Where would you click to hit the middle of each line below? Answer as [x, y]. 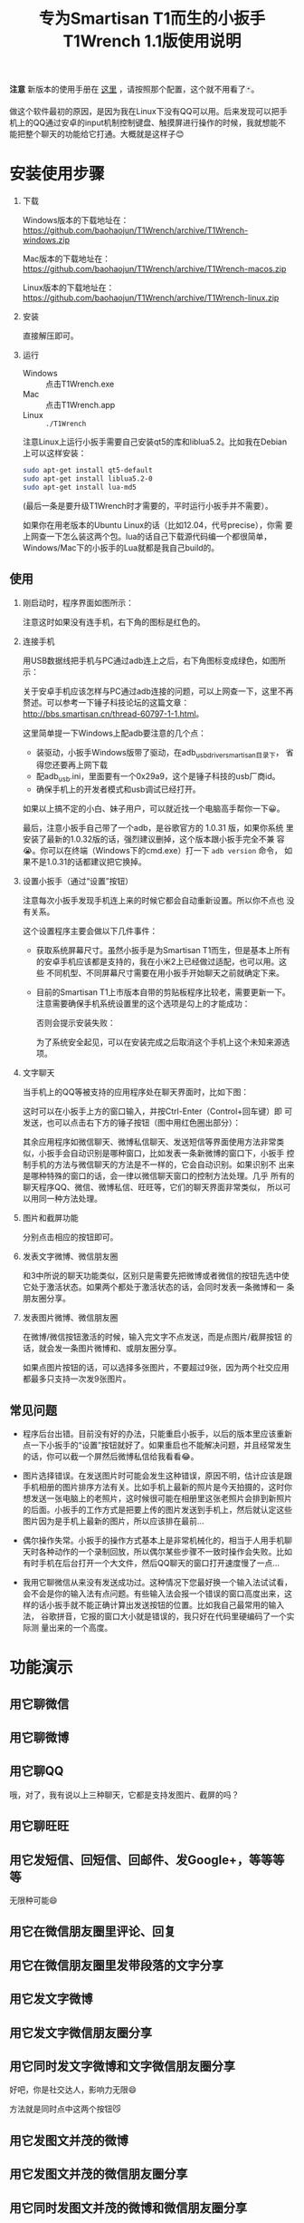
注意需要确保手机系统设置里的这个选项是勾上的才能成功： [143, 1004]
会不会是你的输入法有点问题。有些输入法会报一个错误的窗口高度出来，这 [157, 1594]
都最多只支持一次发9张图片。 [76, 1379]
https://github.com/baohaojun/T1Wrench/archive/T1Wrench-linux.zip [151, 298]
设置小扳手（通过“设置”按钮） [78, 882]
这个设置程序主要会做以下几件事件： [90, 931]
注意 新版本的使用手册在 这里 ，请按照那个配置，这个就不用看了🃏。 [134, 89]
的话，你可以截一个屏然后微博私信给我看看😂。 [110, 1456]
